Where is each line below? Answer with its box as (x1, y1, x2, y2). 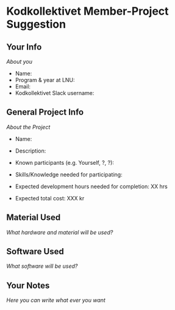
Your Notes (6, 280, 50, 290)
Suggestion (6, 17, 66, 31)
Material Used (6, 213, 61, 223)
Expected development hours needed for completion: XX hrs (15, 183, 168, 190)
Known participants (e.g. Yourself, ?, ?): (15, 159, 115, 166)
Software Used (6, 246, 64, 257)
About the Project (6, 123, 51, 130)
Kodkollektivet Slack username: (15, 89, 95, 96)
